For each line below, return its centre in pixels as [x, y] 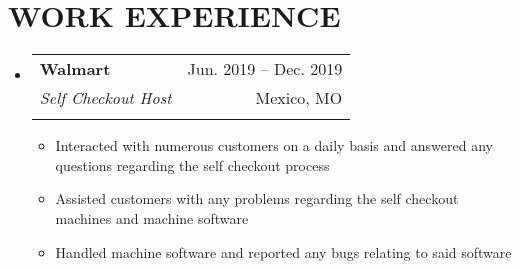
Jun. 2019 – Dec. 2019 [265, 69]
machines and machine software [152, 217]
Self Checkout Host [105, 98]
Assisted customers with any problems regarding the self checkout [257, 198]
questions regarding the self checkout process [192, 164]
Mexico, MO [299, 98]
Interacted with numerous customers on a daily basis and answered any [274, 145]
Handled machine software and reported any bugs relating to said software [283, 251]
